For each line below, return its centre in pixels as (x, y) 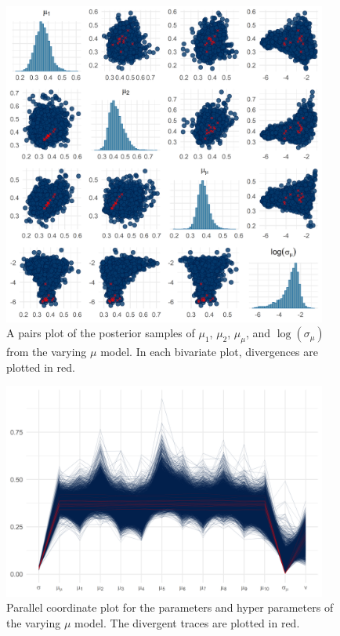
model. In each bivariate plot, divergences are (209, 352)
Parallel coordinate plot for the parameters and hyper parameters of (170, 607)
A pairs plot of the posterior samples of (101, 333)
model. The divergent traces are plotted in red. (187, 622)
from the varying (47, 352)
